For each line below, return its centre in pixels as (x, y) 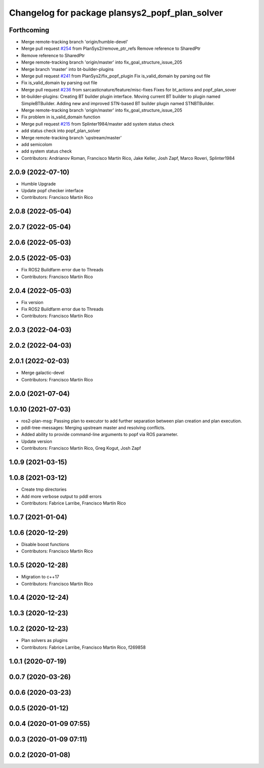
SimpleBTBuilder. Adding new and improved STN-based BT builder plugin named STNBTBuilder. (118, 103)
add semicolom (37, 144)
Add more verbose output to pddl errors (62, 496)
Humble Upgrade (39, 184)
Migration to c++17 (40, 577)
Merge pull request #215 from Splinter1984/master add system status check (98, 124)
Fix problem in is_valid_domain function (61, 117)
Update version (37, 441)
